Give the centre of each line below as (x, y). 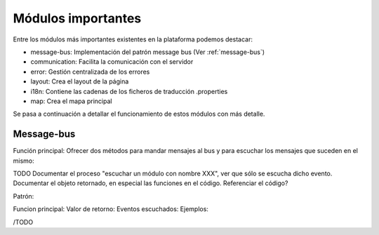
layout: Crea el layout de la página (80, 81)
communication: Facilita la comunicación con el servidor (112, 62)
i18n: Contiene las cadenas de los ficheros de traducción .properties (129, 91)
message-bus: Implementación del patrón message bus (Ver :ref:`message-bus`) (148, 52)
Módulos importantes (77, 18)
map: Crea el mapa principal (71, 101)
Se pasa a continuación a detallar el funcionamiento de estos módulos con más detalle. (139, 114)
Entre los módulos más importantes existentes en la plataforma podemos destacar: (133, 39)
